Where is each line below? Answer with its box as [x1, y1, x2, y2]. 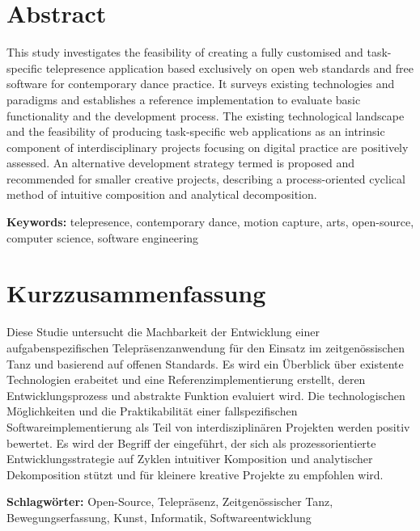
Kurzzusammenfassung [6, 276, 266, 310]
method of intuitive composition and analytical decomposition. [6, 186, 317, 203]
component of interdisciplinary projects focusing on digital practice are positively [6, 138, 409, 155]
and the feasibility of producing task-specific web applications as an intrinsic [6, 123, 385, 140]
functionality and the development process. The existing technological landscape [6, 107, 405, 124]
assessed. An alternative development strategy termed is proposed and [6, 154, 354, 171]
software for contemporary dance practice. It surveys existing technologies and [6, 75, 395, 92]
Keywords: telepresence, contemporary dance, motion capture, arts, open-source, [6, 213, 414, 230]
